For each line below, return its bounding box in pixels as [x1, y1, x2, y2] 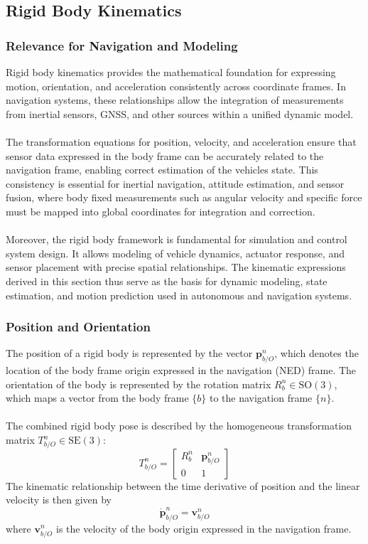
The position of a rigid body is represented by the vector [6, 346, 253, 361]
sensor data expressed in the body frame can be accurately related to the [6, 148, 324, 163]
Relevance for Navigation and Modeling [6, 36, 238, 54]
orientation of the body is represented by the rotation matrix [6, 376, 271, 391]
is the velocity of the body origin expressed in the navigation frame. [56, 521, 352, 535]
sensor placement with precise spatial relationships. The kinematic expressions [6, 260, 346, 274]
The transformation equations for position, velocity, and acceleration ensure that [6, 134, 357, 149]
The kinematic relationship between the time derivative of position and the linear [6, 478, 360, 493]
